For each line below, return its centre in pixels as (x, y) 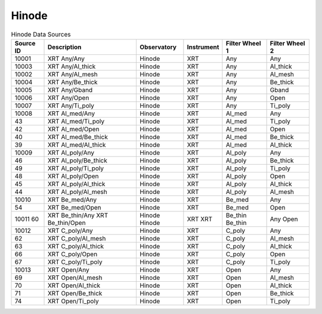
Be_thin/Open (66, 223)
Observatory (158, 47)
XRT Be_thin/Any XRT (78, 215)
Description (64, 47)
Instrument (203, 47)
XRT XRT (200, 219)
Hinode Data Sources (41, 34)
